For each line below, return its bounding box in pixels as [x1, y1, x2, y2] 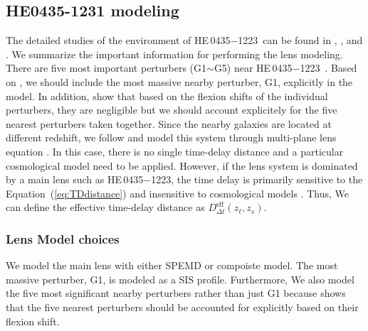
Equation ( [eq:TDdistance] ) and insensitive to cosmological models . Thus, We [6, 185, 349, 200]
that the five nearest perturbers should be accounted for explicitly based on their [6, 299, 359, 314]
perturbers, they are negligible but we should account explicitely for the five [6, 102, 337, 117]
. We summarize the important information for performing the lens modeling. [6, 46, 343, 61]
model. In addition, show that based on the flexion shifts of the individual [6, 88, 328, 103]
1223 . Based [300, 60, 357, 75]
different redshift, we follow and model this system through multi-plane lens [6, 130, 337, 145]
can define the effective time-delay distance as [6, 200, 205, 215]
